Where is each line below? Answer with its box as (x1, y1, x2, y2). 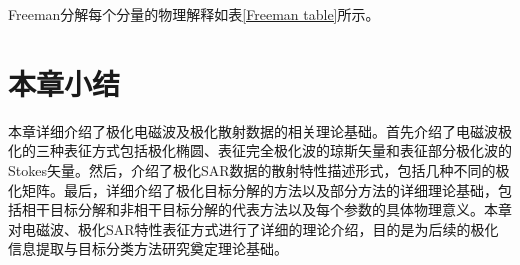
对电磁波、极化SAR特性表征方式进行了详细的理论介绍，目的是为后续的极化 (8, 218, 499, 239)
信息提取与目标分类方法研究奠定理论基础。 (8, 238, 288, 259)
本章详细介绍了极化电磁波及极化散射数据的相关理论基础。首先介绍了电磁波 (8, 120, 498, 141)
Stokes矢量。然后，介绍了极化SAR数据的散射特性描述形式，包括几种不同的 (8, 159, 496, 180)
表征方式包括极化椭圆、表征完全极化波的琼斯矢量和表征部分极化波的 (63, 140, 512, 161)
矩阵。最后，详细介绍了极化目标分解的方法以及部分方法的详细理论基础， (21, 179, 498, 200)
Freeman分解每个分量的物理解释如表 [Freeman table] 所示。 (8, 4, 380, 24)
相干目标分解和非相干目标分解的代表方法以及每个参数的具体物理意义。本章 (21, 199, 512, 220)
